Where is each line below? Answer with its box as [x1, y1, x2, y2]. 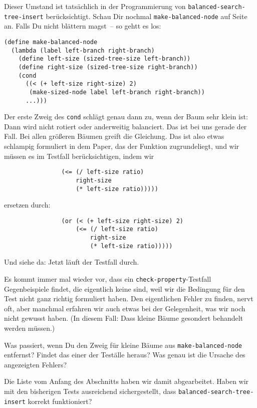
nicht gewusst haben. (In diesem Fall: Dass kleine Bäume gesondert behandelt [4, 313, 243, 323]
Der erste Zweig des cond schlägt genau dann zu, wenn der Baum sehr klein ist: [4, 111, 248, 122]
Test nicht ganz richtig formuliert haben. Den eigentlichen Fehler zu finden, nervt [4, 293, 253, 304]
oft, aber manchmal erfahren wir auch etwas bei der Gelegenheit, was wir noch [4, 303, 245, 313]
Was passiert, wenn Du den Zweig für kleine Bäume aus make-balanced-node [4, 339, 242, 350]
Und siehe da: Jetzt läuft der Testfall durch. [4, 257, 139, 267]
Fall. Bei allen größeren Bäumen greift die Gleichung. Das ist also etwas [4, 131, 224, 141]
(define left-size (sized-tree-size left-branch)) [18, 55, 191, 63]
